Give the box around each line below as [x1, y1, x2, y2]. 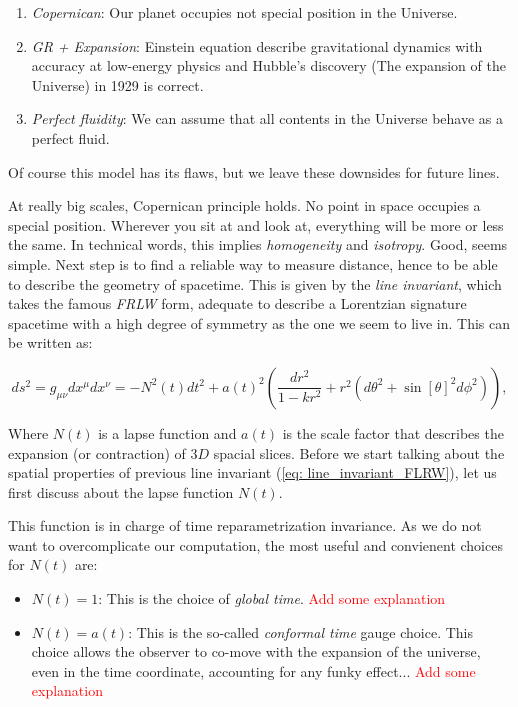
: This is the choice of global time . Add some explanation [98, 588, 446, 609]
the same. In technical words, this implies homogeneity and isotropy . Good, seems [8, 234, 508, 255]
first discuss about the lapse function [8, 481, 234, 502]
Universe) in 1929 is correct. [31, 74, 204, 95]
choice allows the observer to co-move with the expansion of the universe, [31, 641, 481, 662]
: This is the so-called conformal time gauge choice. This [128, 621, 473, 642]
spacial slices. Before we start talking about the [213, 442, 505, 463]
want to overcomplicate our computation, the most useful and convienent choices [8, 534, 503, 555]
